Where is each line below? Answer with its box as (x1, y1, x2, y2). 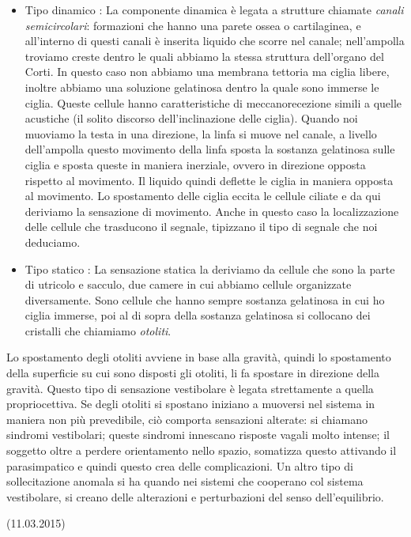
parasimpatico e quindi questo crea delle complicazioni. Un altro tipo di (6, 457, 353, 474)
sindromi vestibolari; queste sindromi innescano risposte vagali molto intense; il (6, 426, 390, 443)
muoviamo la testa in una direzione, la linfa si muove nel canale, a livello (25, 125, 377, 142)
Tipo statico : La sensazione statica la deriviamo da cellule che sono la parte (25, 260, 395, 277)
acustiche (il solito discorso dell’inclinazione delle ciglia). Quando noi (25, 110, 358, 127)
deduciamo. (25, 233, 81, 250)
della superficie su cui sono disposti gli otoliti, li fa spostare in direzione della (6, 365, 380, 381)
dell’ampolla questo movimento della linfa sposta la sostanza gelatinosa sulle (25, 141, 395, 157)
